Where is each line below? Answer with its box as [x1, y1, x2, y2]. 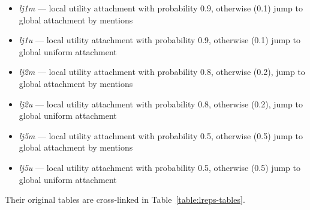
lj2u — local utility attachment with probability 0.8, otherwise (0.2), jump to [19, 97, 303, 110]
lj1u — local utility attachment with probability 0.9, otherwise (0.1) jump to [19, 34, 300, 46]
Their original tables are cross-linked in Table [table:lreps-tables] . [5, 193, 245, 206]
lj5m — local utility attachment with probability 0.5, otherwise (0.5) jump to [19, 129, 303, 142]
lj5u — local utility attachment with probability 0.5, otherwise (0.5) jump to [19, 161, 300, 173]
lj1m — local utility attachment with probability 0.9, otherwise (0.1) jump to [19, 2, 303, 14]
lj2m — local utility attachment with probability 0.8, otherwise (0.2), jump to [19, 65, 305, 78]
